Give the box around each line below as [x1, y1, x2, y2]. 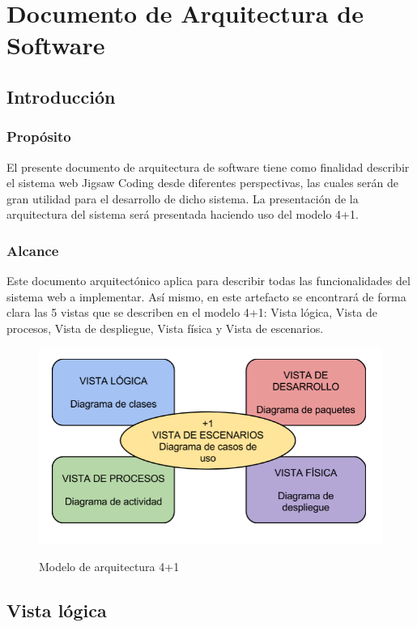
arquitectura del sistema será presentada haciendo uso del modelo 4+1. [6, 206, 359, 223]
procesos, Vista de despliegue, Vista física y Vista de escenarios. [6, 319, 324, 336]
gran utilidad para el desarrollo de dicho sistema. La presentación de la [6, 190, 359, 207]
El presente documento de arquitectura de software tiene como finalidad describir [6, 158, 410, 175]
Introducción [6, 83, 116, 109]
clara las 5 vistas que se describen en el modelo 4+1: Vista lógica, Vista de [6, 304, 377, 321]
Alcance [6, 240, 59, 260]
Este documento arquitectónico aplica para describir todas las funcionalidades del [6, 272, 411, 289]
